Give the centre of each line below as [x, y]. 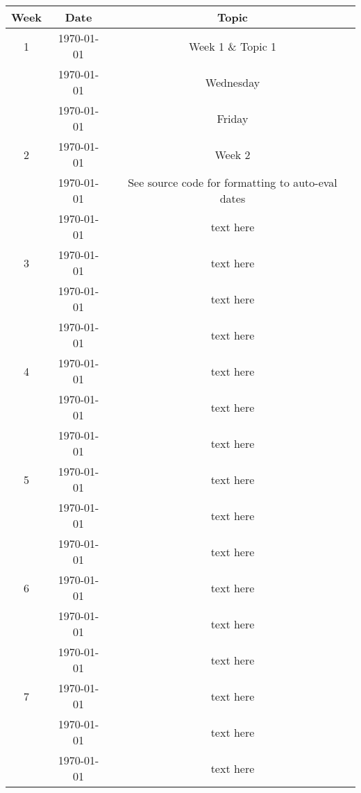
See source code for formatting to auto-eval [233, 182]
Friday [233, 118]
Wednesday [233, 82]
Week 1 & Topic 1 [233, 46]
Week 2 [233, 154]
